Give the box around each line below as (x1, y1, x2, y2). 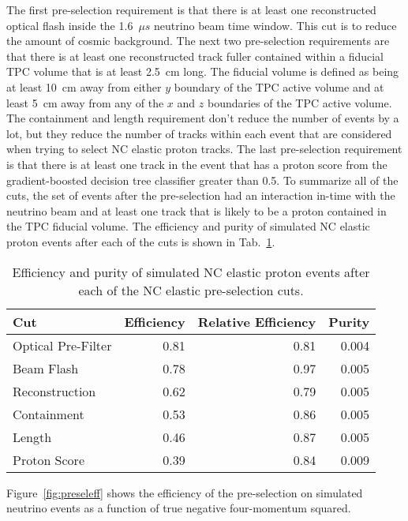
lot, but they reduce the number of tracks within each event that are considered (6, 125, 392, 141)
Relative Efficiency (197, 312, 316, 331)
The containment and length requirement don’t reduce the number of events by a (6, 110, 399, 126)
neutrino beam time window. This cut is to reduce (154, 17, 397, 33)
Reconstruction (13, 381, 96, 400)
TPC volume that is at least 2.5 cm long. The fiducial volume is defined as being (6, 63, 399, 80)
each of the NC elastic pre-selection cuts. (78, 280, 304, 299)
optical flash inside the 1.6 (6, 17, 133, 33)
